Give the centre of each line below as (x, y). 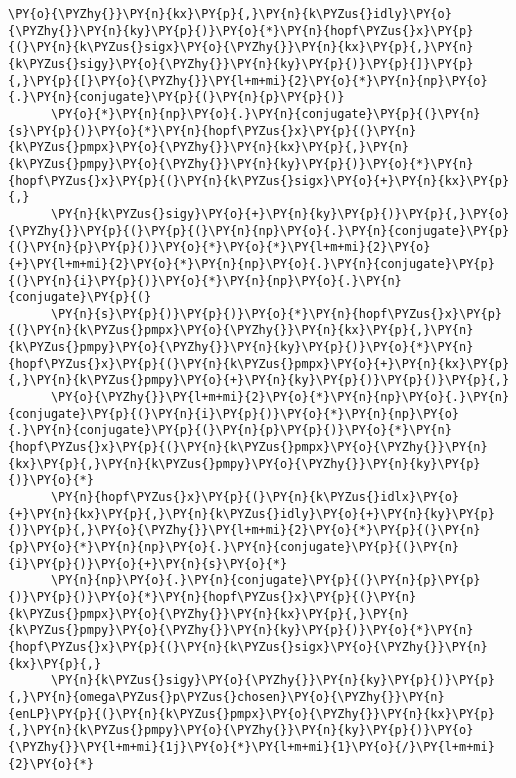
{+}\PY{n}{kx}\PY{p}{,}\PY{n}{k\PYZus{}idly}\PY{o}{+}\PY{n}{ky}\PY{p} (251, 513)
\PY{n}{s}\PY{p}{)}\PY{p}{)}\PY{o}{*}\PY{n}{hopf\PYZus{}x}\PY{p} (276, 313)
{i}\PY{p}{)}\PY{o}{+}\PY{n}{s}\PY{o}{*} (148, 563)
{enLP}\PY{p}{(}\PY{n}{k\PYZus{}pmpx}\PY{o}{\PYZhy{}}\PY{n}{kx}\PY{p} (251, 713)
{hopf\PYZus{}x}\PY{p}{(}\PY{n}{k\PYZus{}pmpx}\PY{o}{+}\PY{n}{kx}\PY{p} (259, 363)
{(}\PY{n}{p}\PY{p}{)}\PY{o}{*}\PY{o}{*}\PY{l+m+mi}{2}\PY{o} (219, 247)
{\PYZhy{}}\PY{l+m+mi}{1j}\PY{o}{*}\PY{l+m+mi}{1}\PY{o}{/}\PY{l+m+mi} (251, 746)
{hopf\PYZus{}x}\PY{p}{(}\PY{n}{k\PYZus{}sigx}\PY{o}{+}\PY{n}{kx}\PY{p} (259, 180)
